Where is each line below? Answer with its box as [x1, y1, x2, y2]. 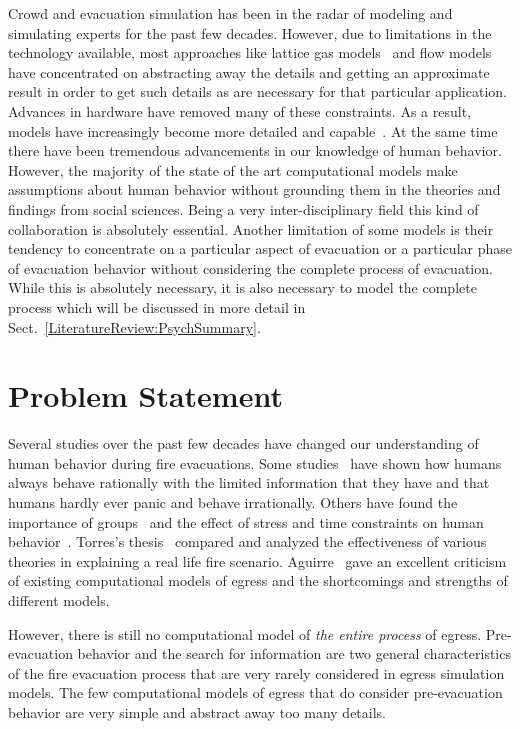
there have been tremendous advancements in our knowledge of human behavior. [8, 140, 502, 161]
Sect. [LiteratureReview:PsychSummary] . [8, 316, 261, 337]
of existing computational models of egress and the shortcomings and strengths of [8, 570, 508, 591]
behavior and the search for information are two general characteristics [77, 643, 511, 664]
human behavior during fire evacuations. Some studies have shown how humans [8, 452, 502, 473]
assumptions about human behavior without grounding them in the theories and [8, 179, 501, 200]
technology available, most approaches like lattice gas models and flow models [8, 42, 492, 63]
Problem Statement [8, 375, 283, 416]
